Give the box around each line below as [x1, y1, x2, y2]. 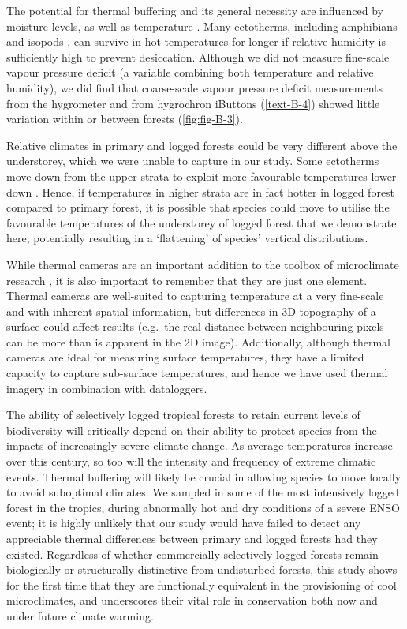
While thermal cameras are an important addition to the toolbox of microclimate [6, 256, 399, 272]
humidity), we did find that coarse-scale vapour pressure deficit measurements [6, 79, 383, 95]
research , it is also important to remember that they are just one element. [6, 271, 368, 288]
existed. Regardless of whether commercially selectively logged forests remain [6, 545, 379, 562]
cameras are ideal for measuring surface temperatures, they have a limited [6, 349, 364, 365]
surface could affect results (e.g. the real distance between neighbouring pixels [6, 318, 384, 335]
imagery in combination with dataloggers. [6, 380, 207, 396]
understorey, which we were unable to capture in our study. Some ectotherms [6, 152, 379, 169]
